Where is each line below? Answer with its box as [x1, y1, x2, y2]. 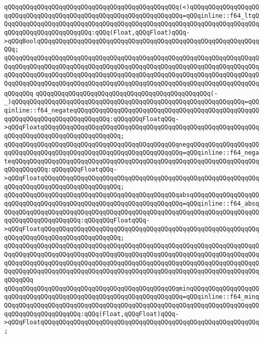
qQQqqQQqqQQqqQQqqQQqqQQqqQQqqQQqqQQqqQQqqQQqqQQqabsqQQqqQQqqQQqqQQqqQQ [4, 191, 259, 199]
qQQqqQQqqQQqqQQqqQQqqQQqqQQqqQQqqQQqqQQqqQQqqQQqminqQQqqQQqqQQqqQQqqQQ [4, 285, 259, 292]
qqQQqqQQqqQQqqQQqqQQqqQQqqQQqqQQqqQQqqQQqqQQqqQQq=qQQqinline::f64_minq [4, 293, 259, 301]
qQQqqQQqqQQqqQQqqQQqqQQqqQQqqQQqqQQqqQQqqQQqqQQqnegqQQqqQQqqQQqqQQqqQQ [4, 140, 259, 148]
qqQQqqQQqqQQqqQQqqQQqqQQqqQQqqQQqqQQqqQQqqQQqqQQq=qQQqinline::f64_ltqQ [4, 12, 259, 19]
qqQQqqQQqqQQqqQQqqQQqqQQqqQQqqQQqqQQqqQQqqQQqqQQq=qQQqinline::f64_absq [4, 200, 259, 208]
